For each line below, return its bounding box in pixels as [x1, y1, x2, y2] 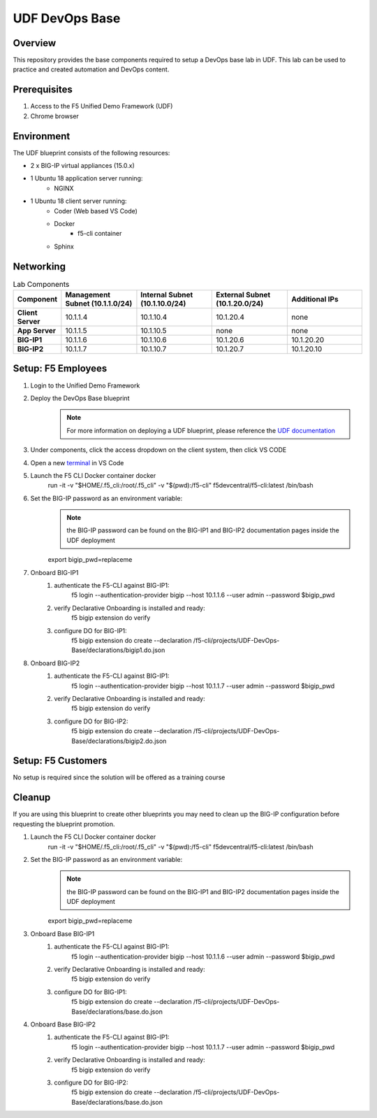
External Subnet [215, 290, 271, 300]
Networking [13, 260, 66, 272]
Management [65, 290, 111, 300]
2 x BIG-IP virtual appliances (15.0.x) [30, 162, 135, 170]
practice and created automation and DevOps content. [13, 65, 170, 73]
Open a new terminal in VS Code [30, 458, 124, 467]
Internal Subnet [140, 290, 193, 300]
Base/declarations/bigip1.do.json [71, 646, 165, 654]
